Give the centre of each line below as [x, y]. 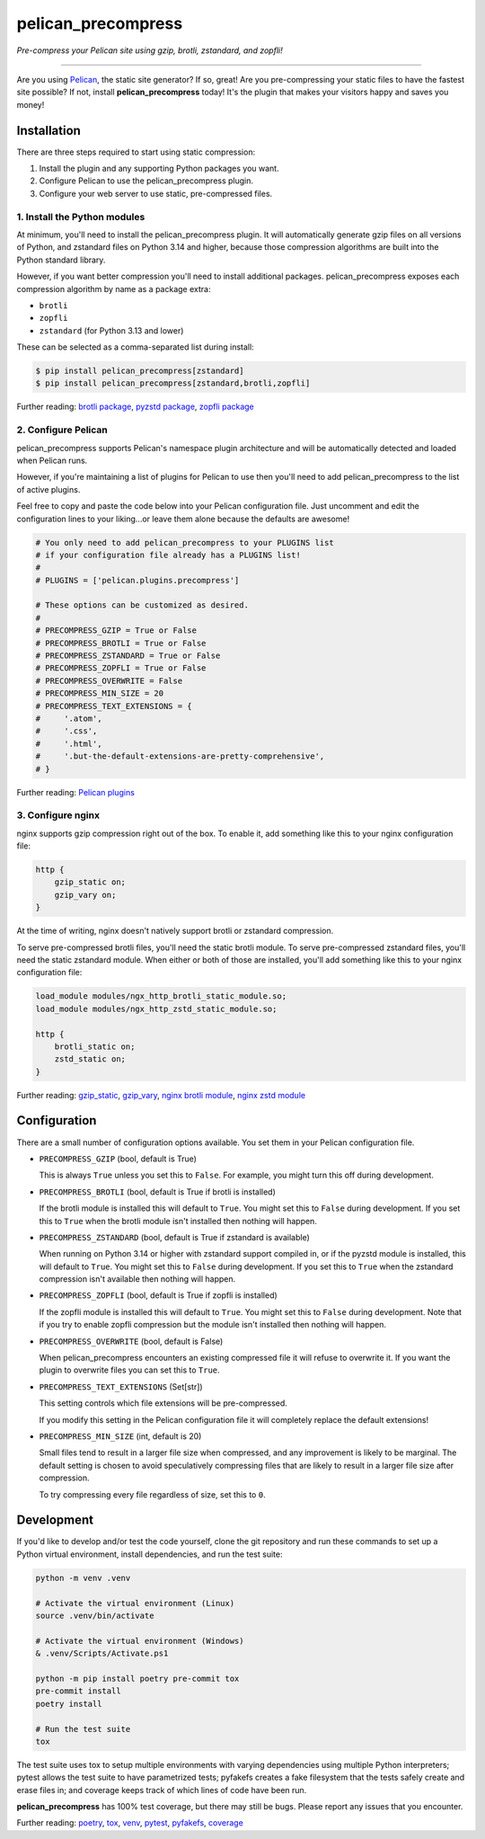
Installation [48, 130]
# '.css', [66, 731]
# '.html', [69, 743]
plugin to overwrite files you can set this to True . [129, 1370]
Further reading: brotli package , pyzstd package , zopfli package [136, 407]
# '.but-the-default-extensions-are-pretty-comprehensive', [180, 756]
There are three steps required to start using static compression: [136, 152]
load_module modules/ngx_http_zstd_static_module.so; [156, 1008]
